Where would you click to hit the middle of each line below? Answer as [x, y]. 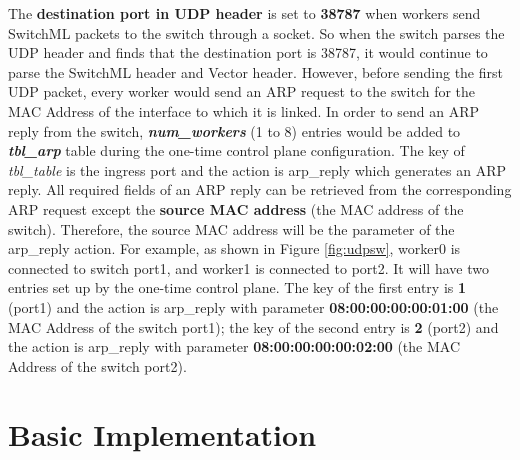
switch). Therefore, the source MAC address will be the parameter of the [231, 228]
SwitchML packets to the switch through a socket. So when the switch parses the [256, 32]
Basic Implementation [162, 434]
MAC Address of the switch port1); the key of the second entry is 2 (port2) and [253, 326]
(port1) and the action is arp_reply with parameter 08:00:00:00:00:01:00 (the [253, 306]
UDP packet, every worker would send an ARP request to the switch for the [242, 91]
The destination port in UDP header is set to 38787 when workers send [244, 13]
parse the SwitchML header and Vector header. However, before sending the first [255, 71]
